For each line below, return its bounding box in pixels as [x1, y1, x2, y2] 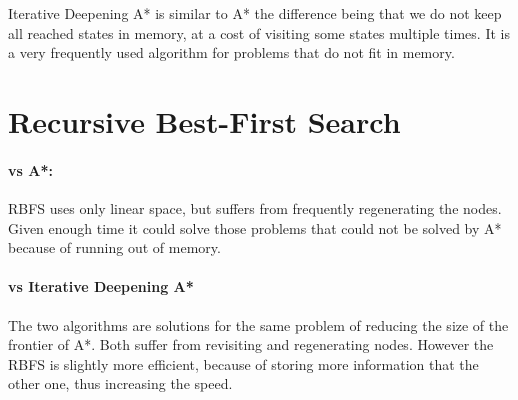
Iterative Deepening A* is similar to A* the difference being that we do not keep [8, 3, 502, 23]
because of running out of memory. [8, 237, 221, 258]
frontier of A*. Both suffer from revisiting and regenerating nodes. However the [8, 334, 494, 355]
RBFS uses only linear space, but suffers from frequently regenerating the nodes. [8, 197, 502, 218]
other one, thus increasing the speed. [8, 373, 233, 394]
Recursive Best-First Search [8, 100, 401, 141]
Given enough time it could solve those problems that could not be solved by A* [8, 217, 502, 238]
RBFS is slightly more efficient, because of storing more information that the [8, 353, 479, 374]
